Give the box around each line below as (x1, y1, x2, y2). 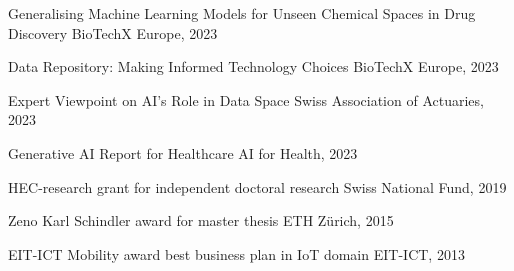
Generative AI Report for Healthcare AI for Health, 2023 (8, 142, 358, 163)
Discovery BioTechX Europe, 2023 (8, 22, 218, 43)
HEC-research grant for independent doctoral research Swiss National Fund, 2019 (8, 176, 507, 197)
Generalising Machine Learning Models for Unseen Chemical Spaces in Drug (8, 3, 476, 23)
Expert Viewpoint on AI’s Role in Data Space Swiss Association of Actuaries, (8, 89, 484, 110)
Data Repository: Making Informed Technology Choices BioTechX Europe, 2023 (8, 56, 499, 77)
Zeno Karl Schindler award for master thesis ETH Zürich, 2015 (8, 210, 394, 231)
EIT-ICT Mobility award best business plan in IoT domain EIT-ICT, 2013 (8, 243, 465, 264)
